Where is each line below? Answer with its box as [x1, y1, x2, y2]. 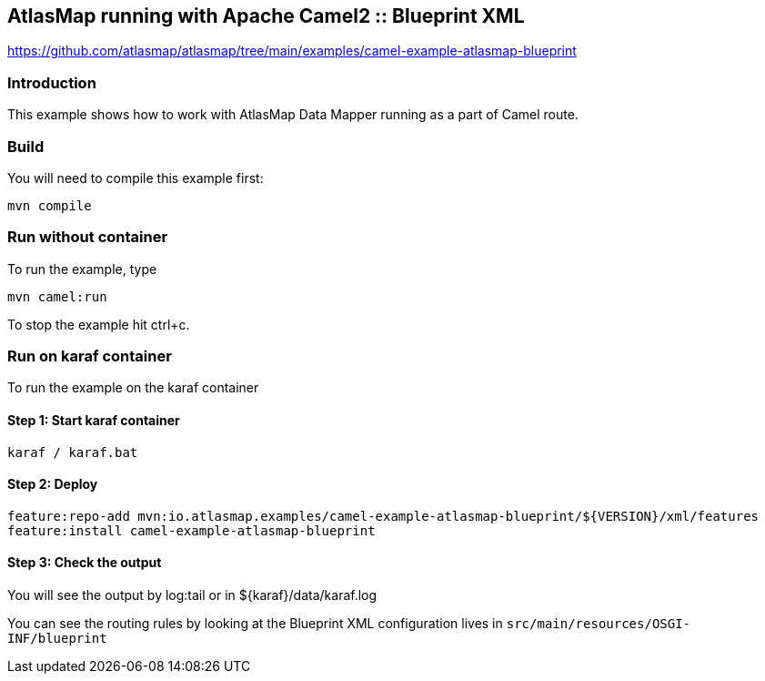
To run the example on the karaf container [7, 380, 259, 396]
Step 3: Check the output [7, 554, 162, 571]
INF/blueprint [7, 631, 107, 646]
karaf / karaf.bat [7, 444, 138, 460]
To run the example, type [7, 260, 157, 277]
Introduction [7, 73, 96, 92]
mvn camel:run [7, 289, 107, 304]
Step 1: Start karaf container [7, 412, 180, 429]
